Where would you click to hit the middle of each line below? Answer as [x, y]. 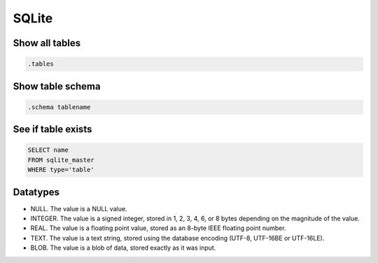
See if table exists [52, 129]
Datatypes [36, 192]
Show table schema [57, 86]
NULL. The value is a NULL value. [79, 208]
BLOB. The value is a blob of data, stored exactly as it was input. [123, 248]
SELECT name [48, 150]
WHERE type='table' [61, 170]
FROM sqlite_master [61, 160]
